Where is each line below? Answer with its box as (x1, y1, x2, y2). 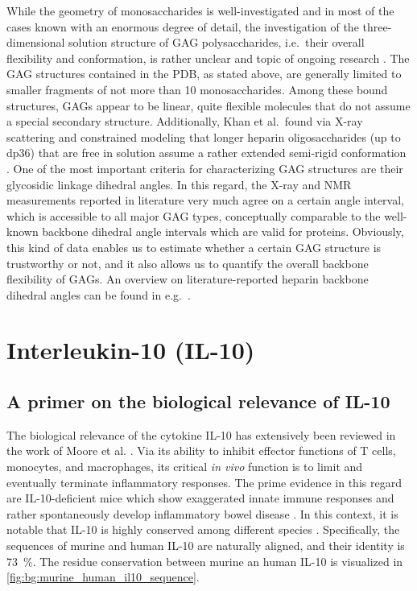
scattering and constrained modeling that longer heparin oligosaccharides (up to (6, 128, 401, 145)
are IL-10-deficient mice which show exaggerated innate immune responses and (6, 490, 394, 506)
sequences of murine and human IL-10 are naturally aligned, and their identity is (6, 537, 405, 554)
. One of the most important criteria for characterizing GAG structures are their (6, 159, 403, 176)
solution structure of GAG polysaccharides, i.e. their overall (68, 34, 365, 51)
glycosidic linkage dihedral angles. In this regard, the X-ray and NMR (6, 176, 352, 192)
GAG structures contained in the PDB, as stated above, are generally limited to (6, 65, 402, 82)
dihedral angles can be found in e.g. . (6, 286, 191, 303)
